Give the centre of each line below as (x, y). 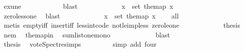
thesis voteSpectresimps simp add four (80, 44)
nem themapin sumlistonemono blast (87, 34)
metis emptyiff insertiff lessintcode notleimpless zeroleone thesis (122, 25)
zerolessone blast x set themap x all (91, 15)
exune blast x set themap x (88, 6)
